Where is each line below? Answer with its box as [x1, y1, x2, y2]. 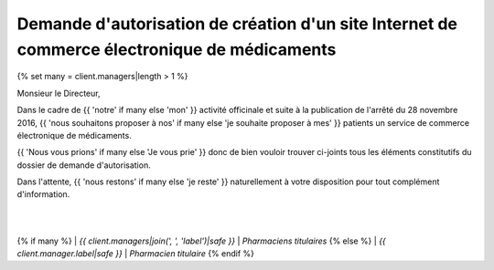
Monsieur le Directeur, [16, 88, 101, 99]
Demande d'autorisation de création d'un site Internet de [16, 14, 457, 34]
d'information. [16, 189, 70, 200]
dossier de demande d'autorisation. [16, 160, 151, 171]
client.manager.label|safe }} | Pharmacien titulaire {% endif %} [16, 248, 255, 259]
